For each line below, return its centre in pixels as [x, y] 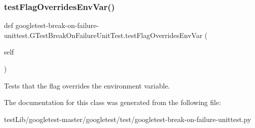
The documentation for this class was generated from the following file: [113, 102]
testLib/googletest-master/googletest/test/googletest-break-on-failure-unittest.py [128, 119]
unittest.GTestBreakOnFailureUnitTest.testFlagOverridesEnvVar [103, 35]
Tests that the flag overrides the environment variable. [87, 85]
